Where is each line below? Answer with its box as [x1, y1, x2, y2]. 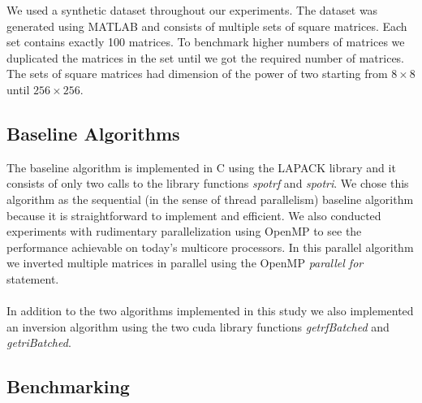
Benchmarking [6, 374, 130, 399]
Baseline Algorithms [6, 120, 180, 145]
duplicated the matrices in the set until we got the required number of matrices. [6, 49, 405, 66]
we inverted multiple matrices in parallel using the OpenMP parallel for [6, 254, 364, 271]
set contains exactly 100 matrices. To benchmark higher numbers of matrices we [6, 33, 405, 50]
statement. [6, 270, 59, 287]
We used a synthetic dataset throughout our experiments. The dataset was [6, 2, 378, 18]
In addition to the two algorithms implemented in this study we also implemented [6, 302, 414, 319]
